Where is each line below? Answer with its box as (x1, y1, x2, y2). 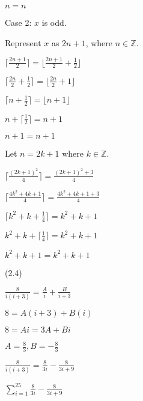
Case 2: (5, 16, 32, 28)
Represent (5, 36, 41, 49)
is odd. (41, 16, 67, 28)
